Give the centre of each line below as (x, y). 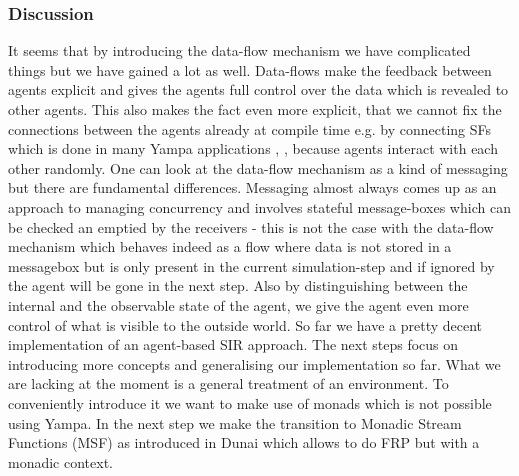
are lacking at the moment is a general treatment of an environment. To (228, 383)
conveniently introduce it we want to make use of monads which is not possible (250, 402)
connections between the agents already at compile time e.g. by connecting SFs (250, 128)
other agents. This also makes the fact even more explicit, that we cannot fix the (255, 109)
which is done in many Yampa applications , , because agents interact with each (253, 148)
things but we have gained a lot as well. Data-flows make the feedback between (250, 69)
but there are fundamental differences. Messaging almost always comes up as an (252, 187)
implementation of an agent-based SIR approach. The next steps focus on (233, 344)
